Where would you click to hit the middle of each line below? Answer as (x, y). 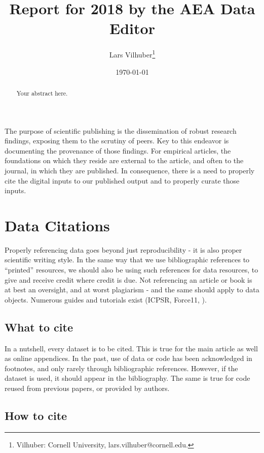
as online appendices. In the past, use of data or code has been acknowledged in (128, 358)
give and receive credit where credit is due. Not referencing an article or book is (128, 279)
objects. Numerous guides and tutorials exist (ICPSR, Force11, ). (106, 299)
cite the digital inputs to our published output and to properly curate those (122, 180)
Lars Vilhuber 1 (132, 54)
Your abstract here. (42, 93)
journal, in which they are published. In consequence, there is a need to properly (130, 170)
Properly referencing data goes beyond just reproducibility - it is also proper (123, 249)
